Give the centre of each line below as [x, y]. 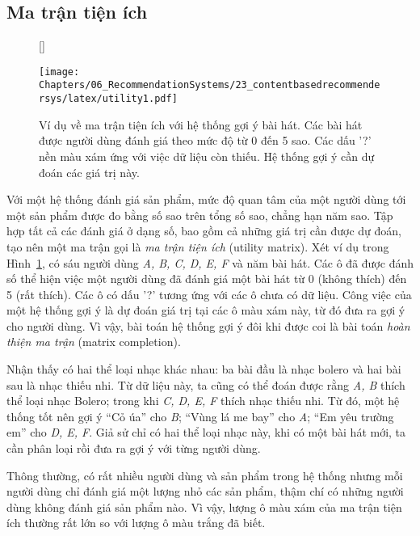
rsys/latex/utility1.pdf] [108, 99]
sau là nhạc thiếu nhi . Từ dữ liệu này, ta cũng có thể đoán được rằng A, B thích [206, 384]
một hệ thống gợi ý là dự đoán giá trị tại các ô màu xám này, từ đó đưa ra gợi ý [206, 310]
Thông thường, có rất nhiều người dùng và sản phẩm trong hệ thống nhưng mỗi [205, 475]
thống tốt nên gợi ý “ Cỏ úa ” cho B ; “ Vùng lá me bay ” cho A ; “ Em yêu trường [200, 416]
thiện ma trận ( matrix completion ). [94, 342]
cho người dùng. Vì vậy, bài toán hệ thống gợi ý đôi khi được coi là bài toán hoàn [208, 325]
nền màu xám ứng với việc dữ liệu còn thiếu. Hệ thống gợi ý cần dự [207, 156]
